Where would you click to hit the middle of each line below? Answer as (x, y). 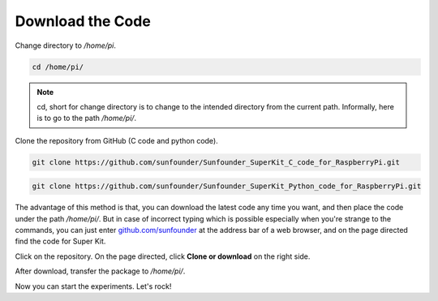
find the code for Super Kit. (60, 241)
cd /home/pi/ (58, 67)
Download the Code (83, 21)
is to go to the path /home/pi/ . (87, 118)
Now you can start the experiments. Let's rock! (93, 286)
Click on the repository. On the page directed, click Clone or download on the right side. (163, 256)
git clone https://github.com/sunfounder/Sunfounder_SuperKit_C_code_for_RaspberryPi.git (216, 162)
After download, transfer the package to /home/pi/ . (100, 271)
